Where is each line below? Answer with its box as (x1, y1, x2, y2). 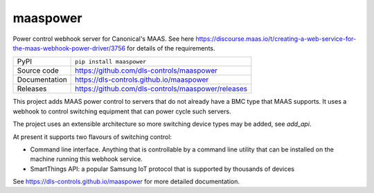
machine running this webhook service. (30, 155, 143, 163)
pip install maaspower (75, 57, 147, 65)
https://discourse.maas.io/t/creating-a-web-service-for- (195, 35, 357, 43)
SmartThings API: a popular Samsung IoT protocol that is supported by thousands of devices (30, 165, 294, 173)
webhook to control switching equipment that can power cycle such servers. (12, 107, 231, 116)
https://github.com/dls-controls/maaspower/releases (75, 84, 248, 93)
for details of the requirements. (127, 44, 215, 52)
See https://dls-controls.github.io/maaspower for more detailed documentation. (12, 177, 240, 186)
